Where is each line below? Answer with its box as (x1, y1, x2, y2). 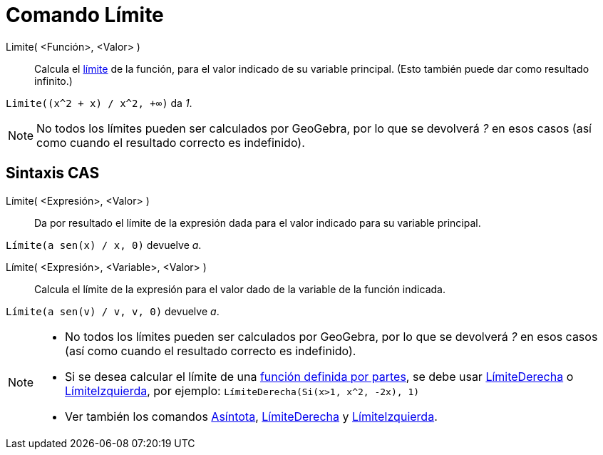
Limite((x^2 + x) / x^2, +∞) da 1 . (6, 96, 192, 109)
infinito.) (34, 74, 73, 87)
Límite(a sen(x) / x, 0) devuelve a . (6, 238, 202, 251)
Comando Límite (6, 3, 164, 27)
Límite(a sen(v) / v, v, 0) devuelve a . (6, 305, 220, 317)
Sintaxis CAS (6, 164, 100, 183)
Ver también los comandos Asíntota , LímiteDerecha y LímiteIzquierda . (65, 409, 438, 424)
